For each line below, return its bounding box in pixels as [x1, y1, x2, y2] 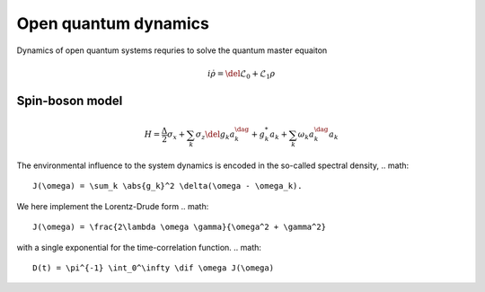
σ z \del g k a [195, 129, 235, 142]
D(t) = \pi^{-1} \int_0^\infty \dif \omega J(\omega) [32, 262, 274, 273]
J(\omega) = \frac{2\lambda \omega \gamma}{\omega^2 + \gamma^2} [32, 222, 327, 233]
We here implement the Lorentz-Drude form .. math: [16, 200, 209, 211]
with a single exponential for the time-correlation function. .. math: [16, 242, 262, 252]
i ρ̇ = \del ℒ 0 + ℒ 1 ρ [207, 68, 276, 81]
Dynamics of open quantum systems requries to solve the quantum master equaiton [16, 45, 328, 56]
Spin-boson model [16, 93, 123, 108]
